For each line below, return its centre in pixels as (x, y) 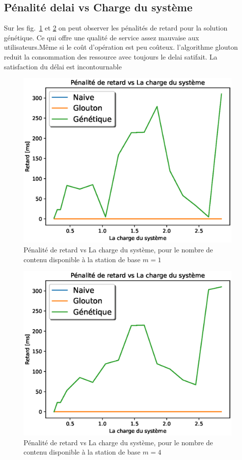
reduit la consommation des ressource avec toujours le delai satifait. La (111, 56)
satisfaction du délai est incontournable (63, 66)
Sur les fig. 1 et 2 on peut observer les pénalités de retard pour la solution (116, 28)
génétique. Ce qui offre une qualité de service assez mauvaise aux (102, 37)
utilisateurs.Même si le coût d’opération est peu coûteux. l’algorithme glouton (121, 47)
